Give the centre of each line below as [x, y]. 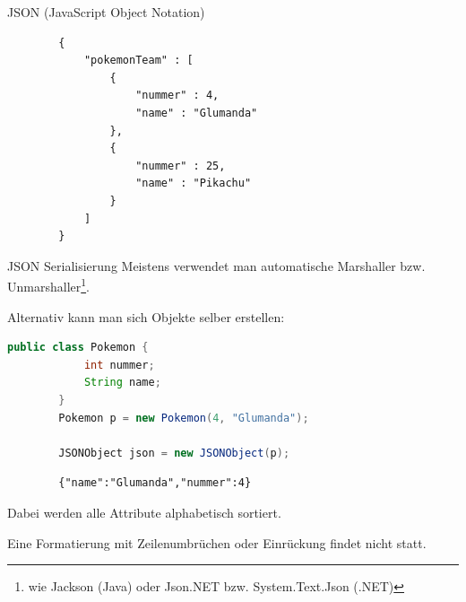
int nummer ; [119, 365]
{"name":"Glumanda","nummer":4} [155, 483]
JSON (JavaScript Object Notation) [106, 12]
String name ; [122, 383]
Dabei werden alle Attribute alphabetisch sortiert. [144, 512]
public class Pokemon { [78, 348]
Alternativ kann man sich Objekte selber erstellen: [146, 316]
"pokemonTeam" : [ [138, 61]
